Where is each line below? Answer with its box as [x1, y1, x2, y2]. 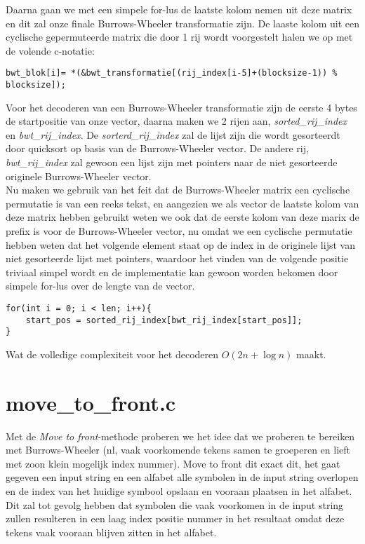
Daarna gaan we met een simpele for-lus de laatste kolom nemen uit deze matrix [6, 2, 352, 16]
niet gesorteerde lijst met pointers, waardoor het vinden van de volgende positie [6, 251, 349, 266]
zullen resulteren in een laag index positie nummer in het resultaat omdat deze [6, 511, 345, 526]
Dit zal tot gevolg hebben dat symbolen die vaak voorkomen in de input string [6, 497, 344, 512]
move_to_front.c [6, 388, 176, 416]
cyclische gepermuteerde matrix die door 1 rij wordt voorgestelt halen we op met [6, 29, 353, 44]
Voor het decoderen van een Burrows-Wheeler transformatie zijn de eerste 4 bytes [6, 100, 357, 114]
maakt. [296, 346, 326, 361]
